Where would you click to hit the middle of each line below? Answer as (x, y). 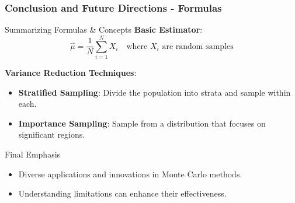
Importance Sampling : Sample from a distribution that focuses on (142, 123)
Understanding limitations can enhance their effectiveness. (122, 193)
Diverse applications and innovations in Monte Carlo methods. (130, 174)
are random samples (198, 46)
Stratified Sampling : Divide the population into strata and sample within (155, 92)
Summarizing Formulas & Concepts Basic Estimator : (104, 29)
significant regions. (52, 134)
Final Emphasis (33, 154)
